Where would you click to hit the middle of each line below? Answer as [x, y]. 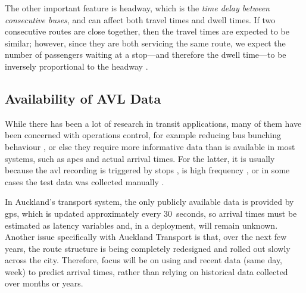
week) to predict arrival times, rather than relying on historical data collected [146, 271]
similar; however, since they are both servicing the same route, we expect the [145, 43]
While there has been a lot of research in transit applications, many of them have [153, 123]
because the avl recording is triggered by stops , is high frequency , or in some [147, 170]
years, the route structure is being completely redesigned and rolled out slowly [148, 248]
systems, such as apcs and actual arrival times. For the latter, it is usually [140, 158]
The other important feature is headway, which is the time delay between [137, 8]
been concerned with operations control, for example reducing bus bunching [143, 135]
